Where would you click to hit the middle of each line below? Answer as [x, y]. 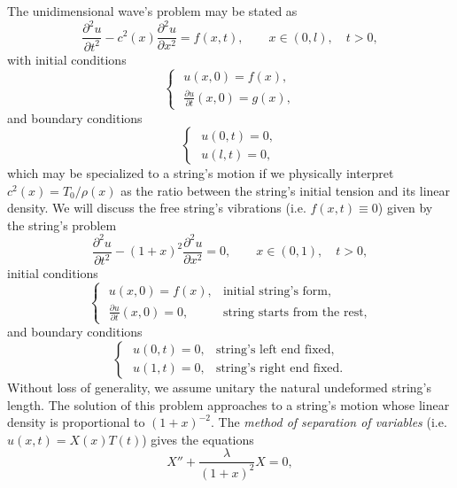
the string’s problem [62, 225]
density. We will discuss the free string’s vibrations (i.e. [157, 208]
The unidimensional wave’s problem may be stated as [152, 11]
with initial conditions [67, 59]
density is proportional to [76, 422]
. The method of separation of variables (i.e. [329, 422]
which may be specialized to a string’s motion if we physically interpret [201, 173]
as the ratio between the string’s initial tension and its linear [286, 190]
